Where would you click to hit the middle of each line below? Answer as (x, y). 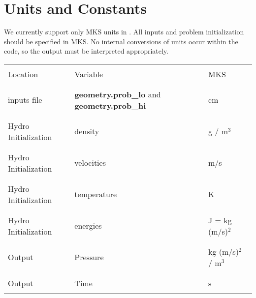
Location (23, 74)
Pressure (89, 257)
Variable (89, 74)
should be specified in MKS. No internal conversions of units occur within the (121, 41)
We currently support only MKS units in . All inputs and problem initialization (124, 32)
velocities (90, 163)
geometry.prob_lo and (118, 94)
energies (88, 226)
